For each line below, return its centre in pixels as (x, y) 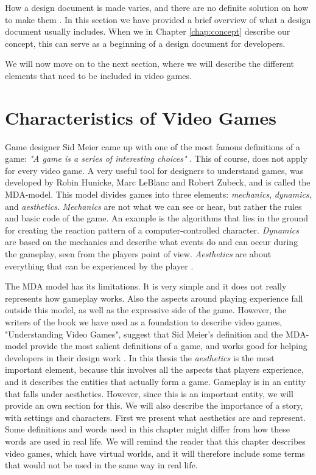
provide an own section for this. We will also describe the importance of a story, (154, 405)
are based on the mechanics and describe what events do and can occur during (152, 242)
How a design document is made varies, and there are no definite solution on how (157, 7)
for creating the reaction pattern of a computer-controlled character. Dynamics (152, 230)
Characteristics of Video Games (141, 117)
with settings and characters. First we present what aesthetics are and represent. (155, 417)
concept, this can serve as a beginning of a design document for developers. (145, 43)
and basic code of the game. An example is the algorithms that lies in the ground (157, 218)
